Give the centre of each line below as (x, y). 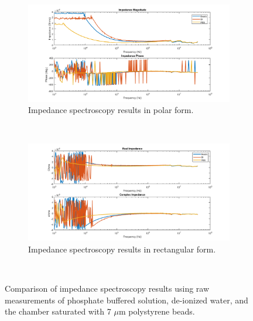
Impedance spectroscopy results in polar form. (111, 110)
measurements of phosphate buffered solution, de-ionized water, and (126, 300)
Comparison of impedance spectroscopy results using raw (107, 288)
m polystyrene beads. (157, 311)
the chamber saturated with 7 (58, 311)
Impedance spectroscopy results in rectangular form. (122, 249)
